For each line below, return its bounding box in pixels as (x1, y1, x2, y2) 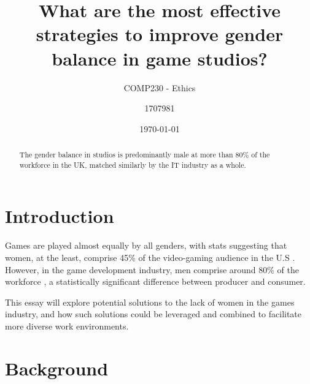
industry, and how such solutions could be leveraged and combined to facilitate (5, 307, 302, 320)
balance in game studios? (52, 45, 268, 70)
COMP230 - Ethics (123, 81, 196, 94)
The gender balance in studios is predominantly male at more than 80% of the (19, 149, 270, 160)
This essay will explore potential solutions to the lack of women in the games (5, 295, 295, 308)
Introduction (5, 203, 114, 228)
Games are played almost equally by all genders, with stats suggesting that (5, 239, 287, 252)
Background (5, 355, 109, 380)
